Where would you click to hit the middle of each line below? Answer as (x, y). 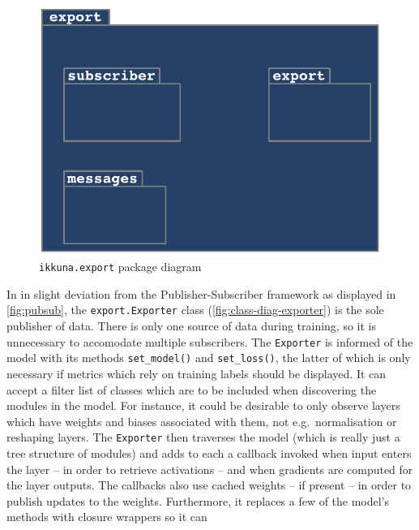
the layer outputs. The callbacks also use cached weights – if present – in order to (209, 485)
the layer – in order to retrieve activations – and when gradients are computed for (210, 469)
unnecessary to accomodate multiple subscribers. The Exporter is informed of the (210, 341)
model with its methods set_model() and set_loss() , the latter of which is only (209, 358)
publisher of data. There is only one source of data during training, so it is (192, 326)
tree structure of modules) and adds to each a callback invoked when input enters (209, 453)
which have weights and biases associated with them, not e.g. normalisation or (202, 421)
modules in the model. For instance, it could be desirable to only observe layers (203, 405)
